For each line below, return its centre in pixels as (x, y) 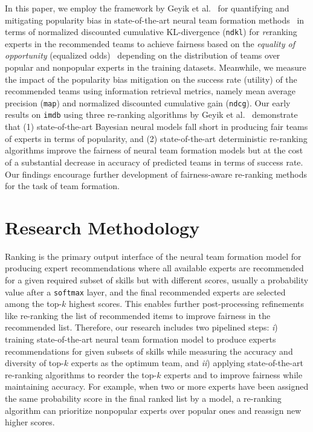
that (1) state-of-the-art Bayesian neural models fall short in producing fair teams (156, 127)
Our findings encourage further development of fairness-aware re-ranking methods (156, 174)
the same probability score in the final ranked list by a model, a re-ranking (143, 398)
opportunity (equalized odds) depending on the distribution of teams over (143, 55)
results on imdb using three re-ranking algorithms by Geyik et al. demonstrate (151, 114)
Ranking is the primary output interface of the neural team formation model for (153, 256)
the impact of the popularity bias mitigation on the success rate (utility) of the (151, 79)
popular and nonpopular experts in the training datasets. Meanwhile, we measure (156, 67)
